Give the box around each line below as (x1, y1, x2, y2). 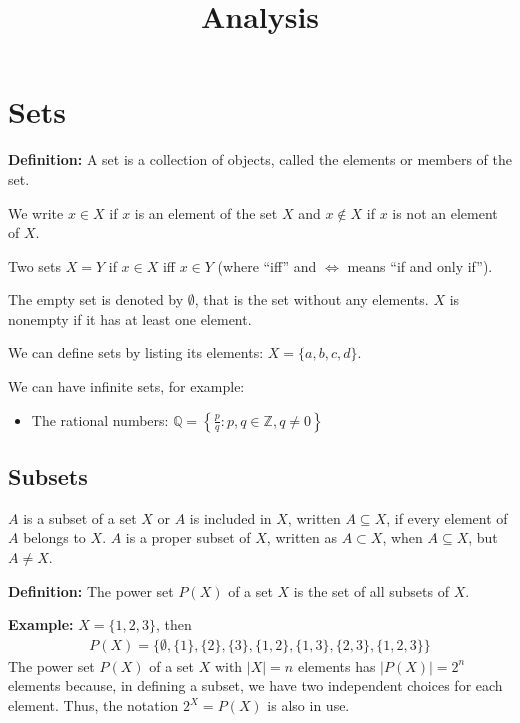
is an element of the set (134, 202, 278, 223)
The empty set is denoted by (8, 289, 184, 310)
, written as (266, 527, 337, 548)
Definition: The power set (8, 580, 174, 601)
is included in (189, 507, 272, 528)
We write (8, 202, 64, 223)
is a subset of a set (23, 507, 137, 528)
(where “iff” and (217, 255, 317, 276)
